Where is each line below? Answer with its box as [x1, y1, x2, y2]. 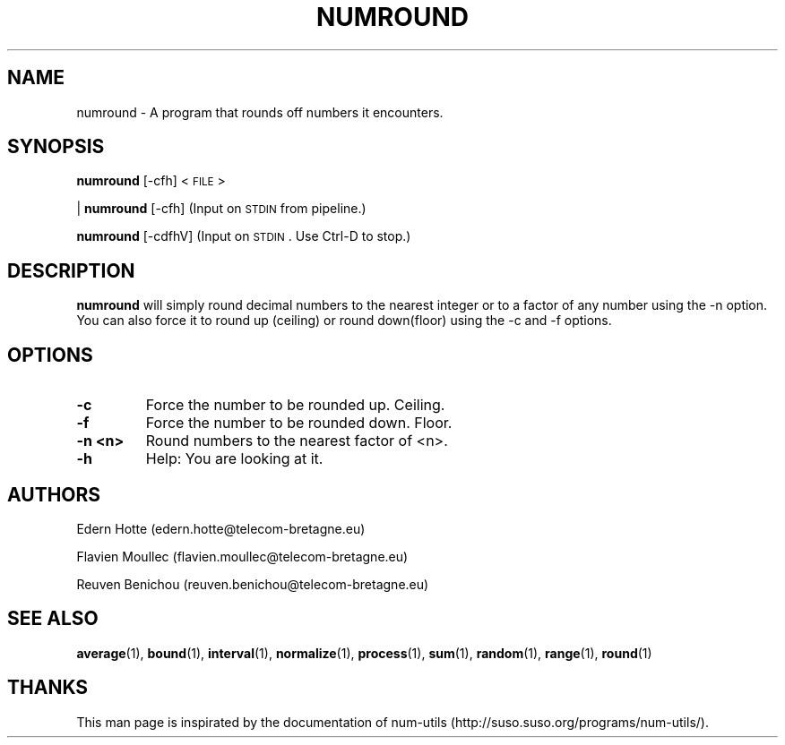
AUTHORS [7, 483, 101, 506]
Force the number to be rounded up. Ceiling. [145, 396, 445, 415]
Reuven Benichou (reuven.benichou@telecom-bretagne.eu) [76, 576, 429, 592]
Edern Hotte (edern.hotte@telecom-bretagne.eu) [76, 520, 366, 536]
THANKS [7, 676, 89, 699]
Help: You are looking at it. [145, 450, 323, 468]
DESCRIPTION [7, 259, 135, 282]
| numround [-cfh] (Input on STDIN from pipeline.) [76, 201, 367, 217]
